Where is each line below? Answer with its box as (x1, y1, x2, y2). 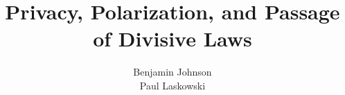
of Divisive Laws (93, 24, 252, 53)
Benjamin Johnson (133, 64, 212, 79)
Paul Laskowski (139, 78, 206, 92)
